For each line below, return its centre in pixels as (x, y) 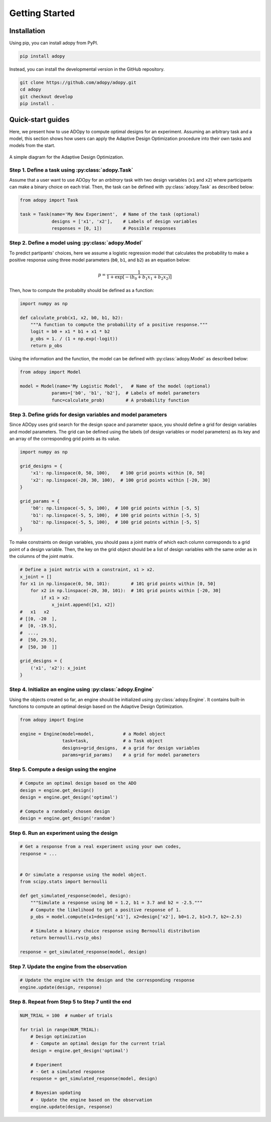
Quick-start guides (39, 120)
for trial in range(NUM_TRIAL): (60, 1029)
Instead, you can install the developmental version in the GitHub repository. (87, 69)
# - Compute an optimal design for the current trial (98, 1043)
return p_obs (46, 346)
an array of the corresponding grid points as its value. (65, 439)
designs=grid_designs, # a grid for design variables (131, 748)
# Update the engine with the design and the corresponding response (107, 980)
